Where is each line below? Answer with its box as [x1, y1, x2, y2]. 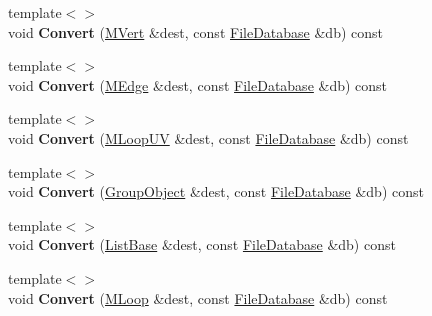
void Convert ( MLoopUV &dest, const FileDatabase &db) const [8, 127, 409, 148]
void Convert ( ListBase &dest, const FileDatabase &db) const [8, 234, 396, 255]
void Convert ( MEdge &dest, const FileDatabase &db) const [8, 74, 388, 95]
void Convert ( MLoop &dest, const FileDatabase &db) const [8, 287, 388, 308]
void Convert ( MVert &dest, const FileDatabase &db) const [8, 21, 384, 42]
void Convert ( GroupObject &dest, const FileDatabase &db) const [8, 181, 424, 202]
